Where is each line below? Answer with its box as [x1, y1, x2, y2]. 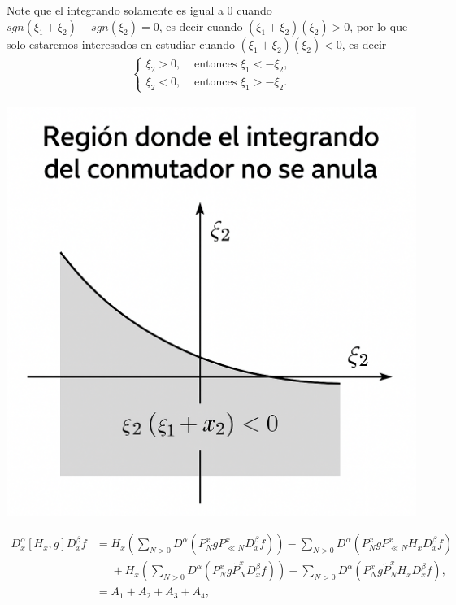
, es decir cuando [159, 17, 243, 34]
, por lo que [350, 17, 408, 34]
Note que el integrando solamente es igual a [7, 2, 224, 18]
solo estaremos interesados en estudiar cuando [7, 35, 235, 52]
